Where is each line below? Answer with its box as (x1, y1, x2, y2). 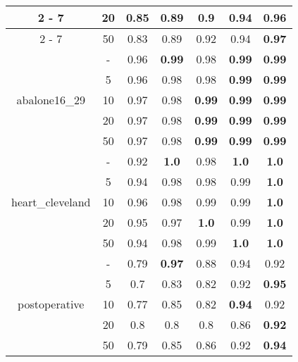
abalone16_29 (16, 92, 85, 108)
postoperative (18, 296, 85, 312)
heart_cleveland (11, 194, 91, 210)
